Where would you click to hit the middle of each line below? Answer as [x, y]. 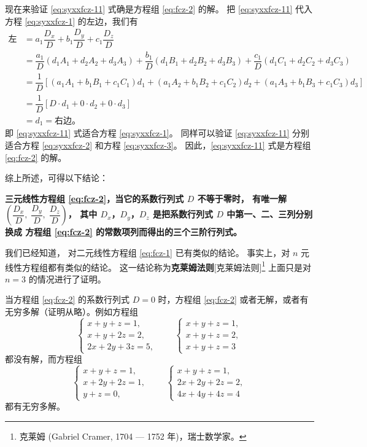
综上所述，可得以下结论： [56, 178]
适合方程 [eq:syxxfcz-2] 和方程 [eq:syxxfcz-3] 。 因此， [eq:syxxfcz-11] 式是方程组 [158, 145]
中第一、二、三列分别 [270, 214]
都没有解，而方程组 [44, 359]
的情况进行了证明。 [67, 278]
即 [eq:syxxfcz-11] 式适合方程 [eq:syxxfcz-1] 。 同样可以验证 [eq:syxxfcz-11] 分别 [157, 133]
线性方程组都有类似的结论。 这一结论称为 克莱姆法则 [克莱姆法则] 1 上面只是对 [158, 266]
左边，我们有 [112, 21]
